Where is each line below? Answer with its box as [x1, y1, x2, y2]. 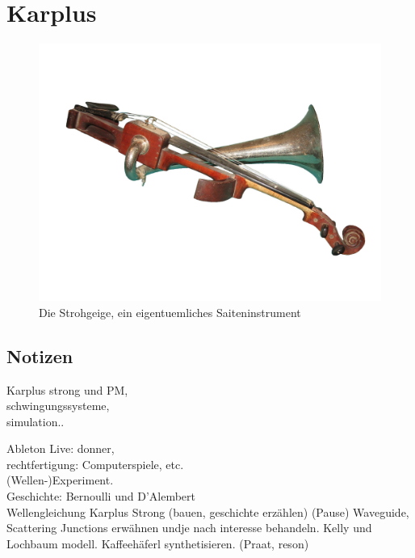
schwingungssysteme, [6, 397, 110, 414]
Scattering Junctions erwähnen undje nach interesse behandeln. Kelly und [6, 519, 372, 536]
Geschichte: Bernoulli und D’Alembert [6, 488, 195, 505]
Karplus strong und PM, [6, 381, 128, 398]
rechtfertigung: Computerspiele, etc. [6, 455, 184, 472]
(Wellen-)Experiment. [6, 471, 114, 488]
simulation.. [6, 412, 65, 429]
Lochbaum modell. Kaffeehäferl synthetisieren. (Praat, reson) [6, 535, 309, 552]
